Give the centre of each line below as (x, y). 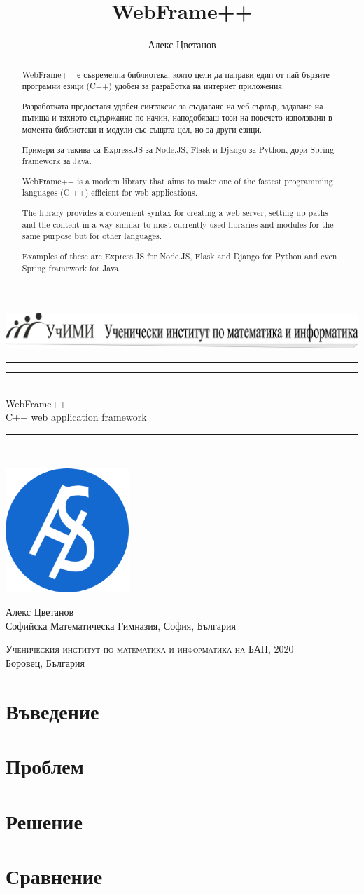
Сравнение (54, 875)
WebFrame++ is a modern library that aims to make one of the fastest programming (177, 181)
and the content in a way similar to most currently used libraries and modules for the (178, 224)
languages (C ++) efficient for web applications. (110, 192)
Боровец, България (45, 663)
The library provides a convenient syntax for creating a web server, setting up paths (175, 212)
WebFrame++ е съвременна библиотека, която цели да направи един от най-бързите (176, 74)
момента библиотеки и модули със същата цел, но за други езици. (142, 129)
